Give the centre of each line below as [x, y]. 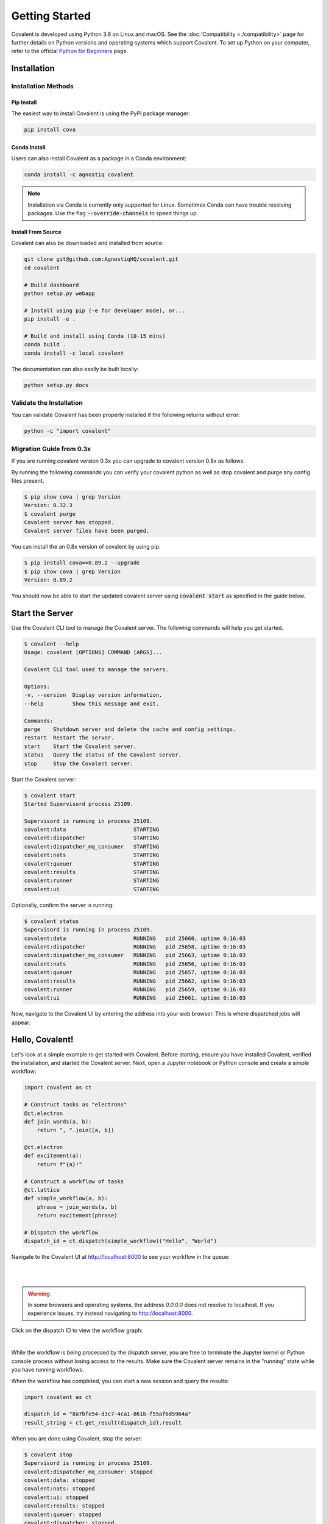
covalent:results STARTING [92, 872]
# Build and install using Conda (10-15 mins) [95, 336]
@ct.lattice [42, 1190]
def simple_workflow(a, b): [66, 1198]
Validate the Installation [47, 403]
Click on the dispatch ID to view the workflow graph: [77, 1330]
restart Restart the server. [69, 738]
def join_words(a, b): [58, 1121]
